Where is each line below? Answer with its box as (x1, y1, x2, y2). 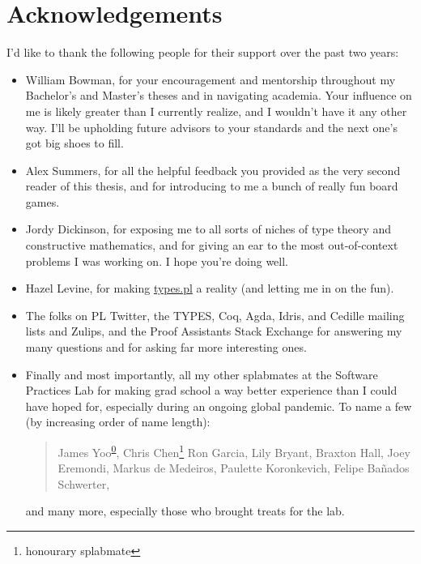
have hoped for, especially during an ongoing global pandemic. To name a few (25, 397, 412, 414)
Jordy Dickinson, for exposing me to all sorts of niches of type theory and (25, 220, 392, 237)
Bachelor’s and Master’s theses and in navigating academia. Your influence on (25, 87, 412, 104)
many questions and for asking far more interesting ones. (25, 339, 307, 356)
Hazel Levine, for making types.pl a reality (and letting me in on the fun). (25, 280, 394, 297)
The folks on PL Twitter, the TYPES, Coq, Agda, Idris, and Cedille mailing (25, 306, 405, 323)
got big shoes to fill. (25, 135, 124, 152)
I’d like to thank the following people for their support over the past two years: (6, 44, 399, 61)
